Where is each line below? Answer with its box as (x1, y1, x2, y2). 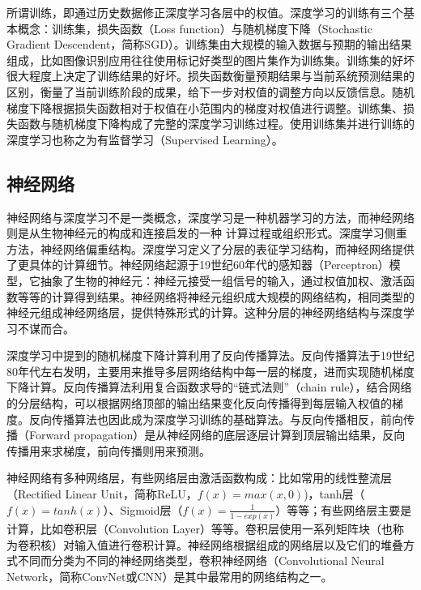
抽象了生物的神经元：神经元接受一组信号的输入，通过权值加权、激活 (40, 271, 403, 289)
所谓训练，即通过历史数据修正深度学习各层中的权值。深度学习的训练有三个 (6, 4, 403, 20)
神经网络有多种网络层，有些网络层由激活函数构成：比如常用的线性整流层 (6, 469, 392, 486)
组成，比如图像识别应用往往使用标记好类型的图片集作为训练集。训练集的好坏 (6, 51, 415, 68)
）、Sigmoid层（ (103, 501, 183, 518)
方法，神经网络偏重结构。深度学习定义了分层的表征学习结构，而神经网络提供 (6, 240, 415, 257)
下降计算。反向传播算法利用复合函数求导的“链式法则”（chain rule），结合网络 (6, 378, 412, 395)
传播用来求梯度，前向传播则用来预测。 (6, 442, 210, 459)
